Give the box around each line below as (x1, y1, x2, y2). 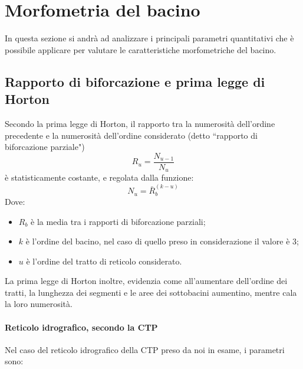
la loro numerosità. (5, 298, 73, 310)
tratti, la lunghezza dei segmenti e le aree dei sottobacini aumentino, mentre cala (5, 286, 297, 298)
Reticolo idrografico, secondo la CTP (5, 321, 158, 333)
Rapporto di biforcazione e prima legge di (5, 72, 265, 90)
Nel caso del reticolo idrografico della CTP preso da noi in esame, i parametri (5, 343, 285, 355)
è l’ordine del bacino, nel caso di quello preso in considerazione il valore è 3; (25, 235, 299, 247)
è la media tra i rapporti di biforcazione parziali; (31, 215, 206, 227)
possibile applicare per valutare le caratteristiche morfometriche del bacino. (5, 43, 276, 55)
